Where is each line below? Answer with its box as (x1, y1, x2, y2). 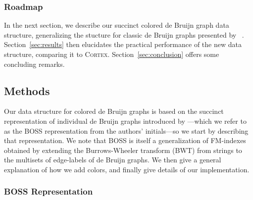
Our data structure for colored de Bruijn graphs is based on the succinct (4, 106, 224, 116)
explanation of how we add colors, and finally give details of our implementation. (4, 164, 250, 174)
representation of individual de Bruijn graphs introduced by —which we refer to (4, 115, 247, 126)
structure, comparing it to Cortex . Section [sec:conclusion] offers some (4, 49, 219, 59)
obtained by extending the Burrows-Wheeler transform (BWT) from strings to (4, 145, 242, 155)
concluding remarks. (4, 58, 65, 69)
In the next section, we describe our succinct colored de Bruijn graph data (4, 20, 229, 30)
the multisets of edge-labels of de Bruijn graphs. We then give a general (4, 154, 221, 165)
